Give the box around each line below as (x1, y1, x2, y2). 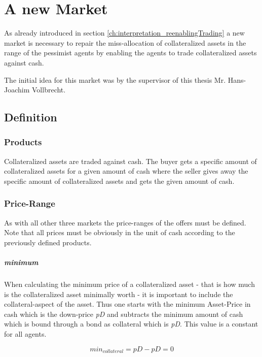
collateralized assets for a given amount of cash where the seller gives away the (4, 166, 248, 176)
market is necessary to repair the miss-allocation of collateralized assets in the (4, 37, 246, 48)
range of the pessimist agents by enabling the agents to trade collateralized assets (4, 47, 257, 58)
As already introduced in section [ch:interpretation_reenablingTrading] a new (4, 27, 245, 38)
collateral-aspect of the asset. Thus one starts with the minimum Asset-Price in (4, 299, 251, 309)
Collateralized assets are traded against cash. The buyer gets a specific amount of (4, 155, 257, 166)
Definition (4, 109, 57, 125)
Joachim (4, 84, 30, 95)
